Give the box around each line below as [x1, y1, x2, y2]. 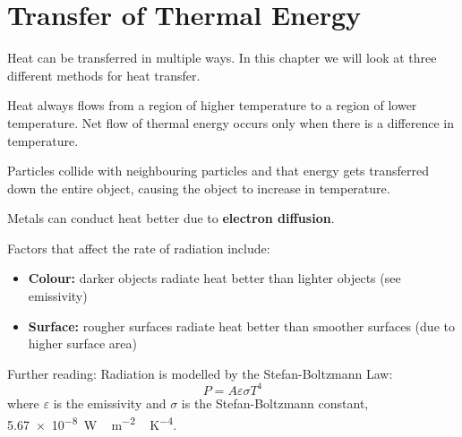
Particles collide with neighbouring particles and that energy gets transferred [7, 161, 429, 180]
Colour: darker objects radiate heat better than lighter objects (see [28, 269, 401, 287]
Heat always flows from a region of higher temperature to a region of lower [7, 96, 417, 115]
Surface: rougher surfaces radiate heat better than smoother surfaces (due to [28, 316, 455, 335]
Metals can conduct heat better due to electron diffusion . [7, 209, 335, 227]
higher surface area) [28, 334, 137, 353]
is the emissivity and [53, 393, 167, 412]
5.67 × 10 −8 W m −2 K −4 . [7, 412, 177, 433]
